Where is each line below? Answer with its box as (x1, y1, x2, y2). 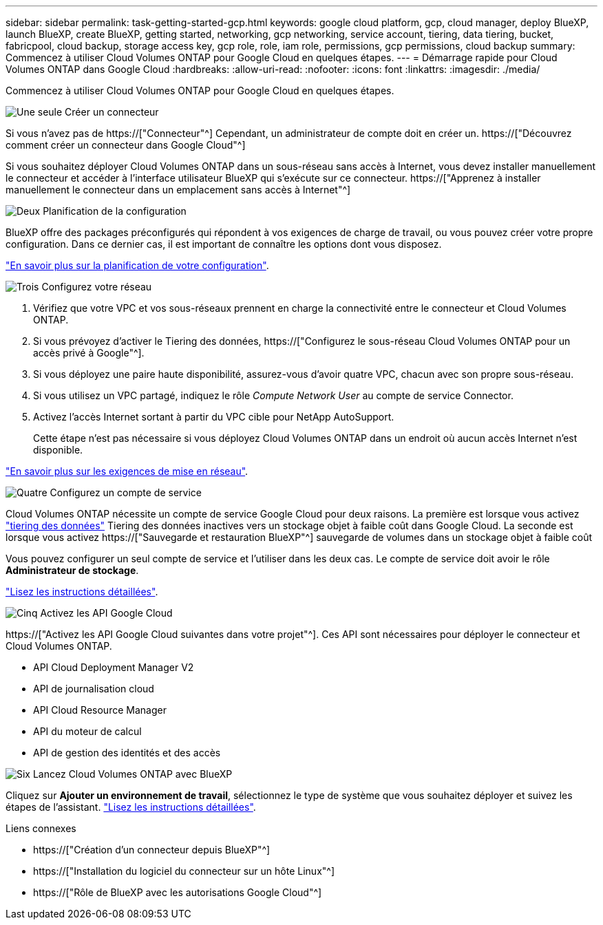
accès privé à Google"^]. (33, 347, 145, 359)
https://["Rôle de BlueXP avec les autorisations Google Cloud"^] (33, 886, 322, 898)
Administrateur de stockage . (6, 564, 139, 576)
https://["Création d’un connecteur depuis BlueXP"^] (33, 844, 271, 855)
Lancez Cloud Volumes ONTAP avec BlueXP (32, 768, 233, 780)
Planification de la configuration (43, 205, 187, 217)
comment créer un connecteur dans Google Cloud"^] (6, 139, 246, 151)
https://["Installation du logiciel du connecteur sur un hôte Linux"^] (33, 865, 335, 877)
